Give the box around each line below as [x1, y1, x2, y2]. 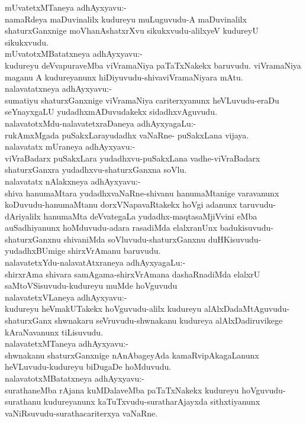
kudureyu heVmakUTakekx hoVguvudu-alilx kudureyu [5, 302, 202, 315]
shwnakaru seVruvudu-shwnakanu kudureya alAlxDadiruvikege [54, 314, 283, 327]
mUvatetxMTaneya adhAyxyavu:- [5, 1, 127, 13]
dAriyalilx [5, 209, 41, 222]
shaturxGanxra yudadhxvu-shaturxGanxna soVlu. [5, 163, 187, 176]
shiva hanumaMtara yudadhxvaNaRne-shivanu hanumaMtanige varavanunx [5, 186, 279, 199]
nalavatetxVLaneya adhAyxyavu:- [5, 290, 127, 303]
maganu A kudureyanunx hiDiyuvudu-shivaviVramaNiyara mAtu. [5, 70, 243, 83]
